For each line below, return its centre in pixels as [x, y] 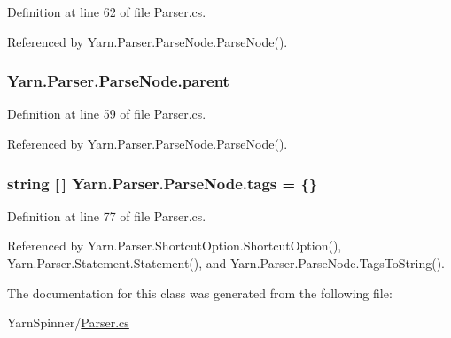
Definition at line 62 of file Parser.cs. [107, 12]
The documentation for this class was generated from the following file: [200, 292]
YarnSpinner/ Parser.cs [68, 323]
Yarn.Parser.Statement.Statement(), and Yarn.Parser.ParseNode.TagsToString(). [226, 263]
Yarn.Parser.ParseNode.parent [118, 81]
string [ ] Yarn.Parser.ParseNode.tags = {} [163, 183]
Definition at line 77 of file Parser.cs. [107, 215]
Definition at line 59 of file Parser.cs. [107, 114]
